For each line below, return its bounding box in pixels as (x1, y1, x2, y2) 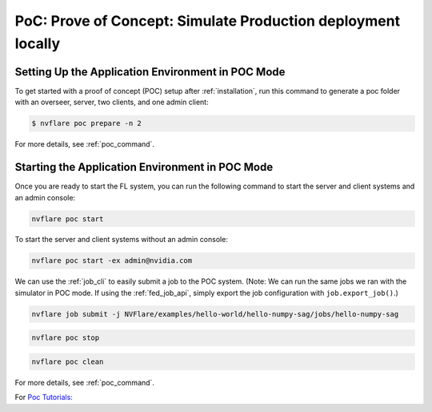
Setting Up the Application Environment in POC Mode (14, 65, 286, 79)
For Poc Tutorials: (14, 393, 74, 402)
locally (14, 34, 61, 52)
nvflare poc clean (31, 357, 104, 366)
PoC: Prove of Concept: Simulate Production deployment (14, 12, 400, 30)
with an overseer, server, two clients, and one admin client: (14, 97, 209, 107)
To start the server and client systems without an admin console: (14, 235, 228, 244)
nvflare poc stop (31, 333, 100, 342)
